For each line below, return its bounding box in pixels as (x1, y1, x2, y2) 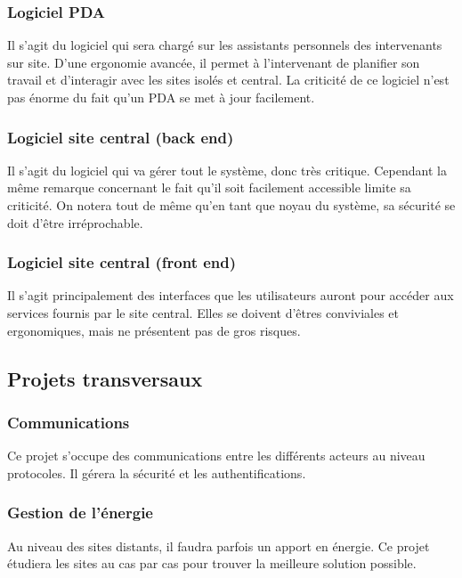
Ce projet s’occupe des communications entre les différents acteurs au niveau (7, 446, 426, 465)
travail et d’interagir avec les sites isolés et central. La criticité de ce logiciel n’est (7, 70, 450, 89)
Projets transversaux (7, 364, 203, 392)
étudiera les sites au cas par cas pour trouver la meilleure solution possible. (7, 554, 417, 573)
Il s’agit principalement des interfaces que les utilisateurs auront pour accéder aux (7, 286, 454, 305)
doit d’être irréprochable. (7, 213, 143, 232)
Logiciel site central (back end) (7, 126, 234, 148)
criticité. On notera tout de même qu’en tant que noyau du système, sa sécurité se (7, 196, 456, 214)
